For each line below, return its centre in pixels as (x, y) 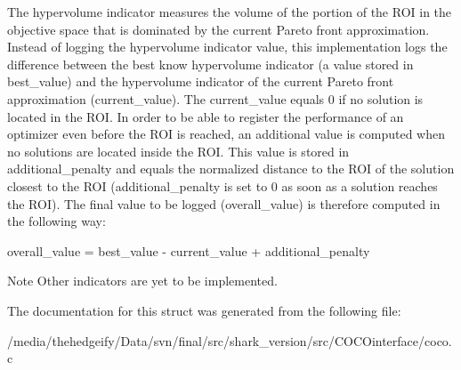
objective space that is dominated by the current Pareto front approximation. (218, 29)
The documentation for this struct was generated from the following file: (204, 310)
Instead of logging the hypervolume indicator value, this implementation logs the (227, 47)
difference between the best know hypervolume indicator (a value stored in (210, 64)
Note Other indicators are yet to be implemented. (142, 281)
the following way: (57, 221)
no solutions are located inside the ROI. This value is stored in (178, 151)
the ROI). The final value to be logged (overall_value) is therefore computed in (224, 203)
